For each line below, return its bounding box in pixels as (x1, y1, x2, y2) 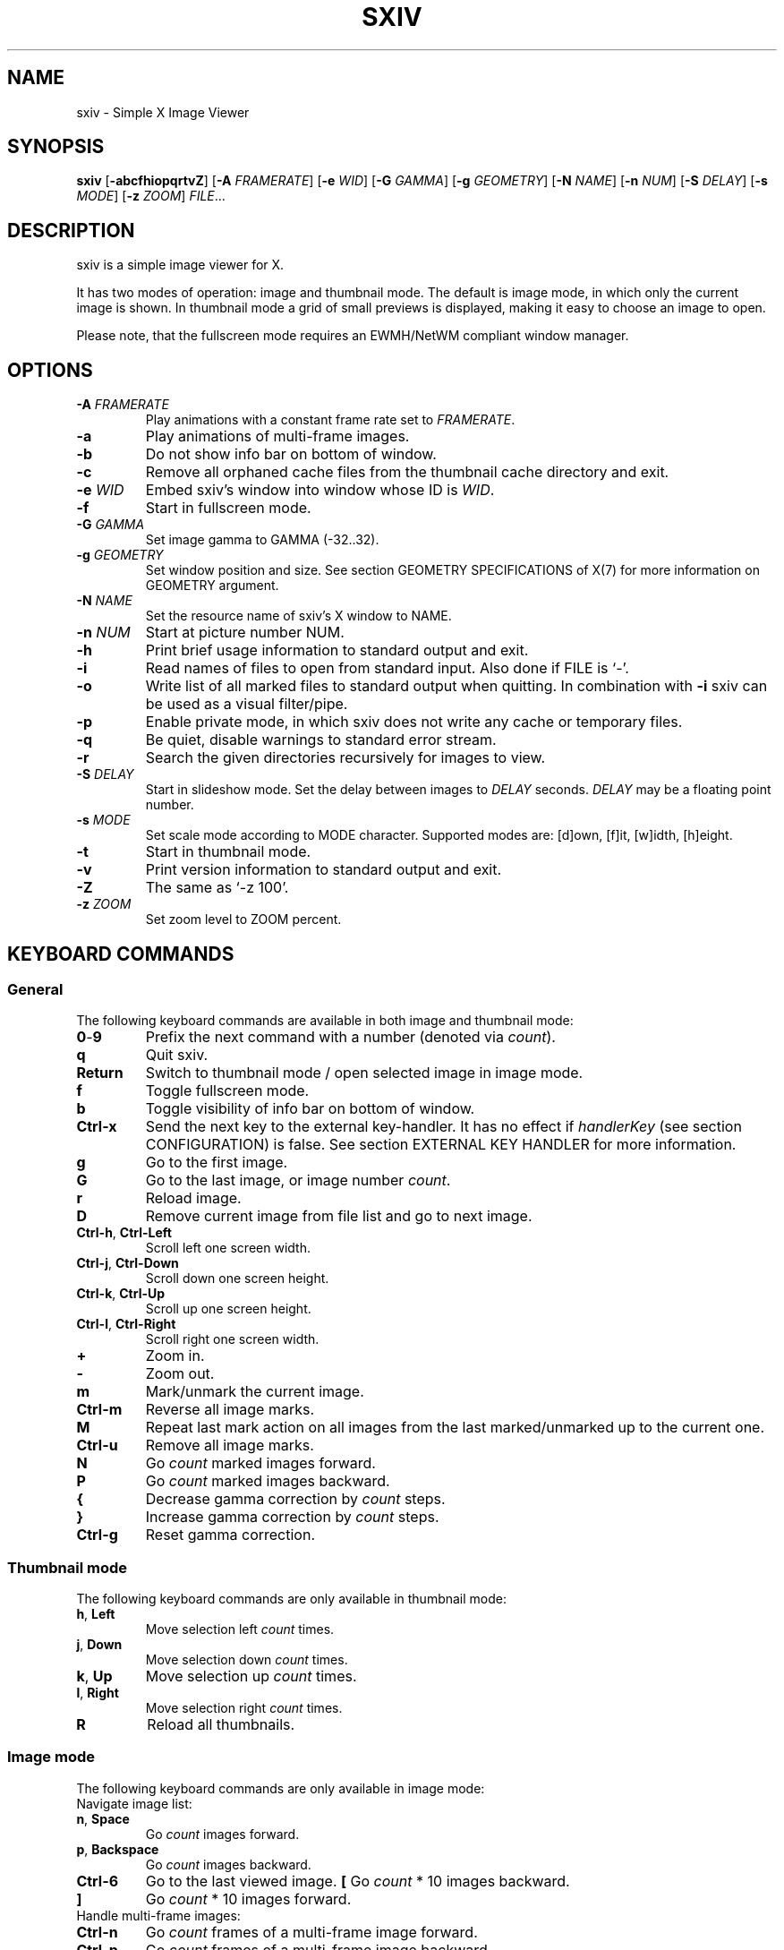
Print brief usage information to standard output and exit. (145, 641, 529, 660)
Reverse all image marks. (145, 1400, 315, 1419)
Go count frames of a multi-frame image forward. (145, 1922, 478, 1941)
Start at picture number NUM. (145, 623, 345, 642)
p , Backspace (76, 1841, 159, 1857)
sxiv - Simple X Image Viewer (76, 104, 250, 120)
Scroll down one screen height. (145, 1270, 329, 1287)
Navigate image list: (76, 1795, 192, 1811)
